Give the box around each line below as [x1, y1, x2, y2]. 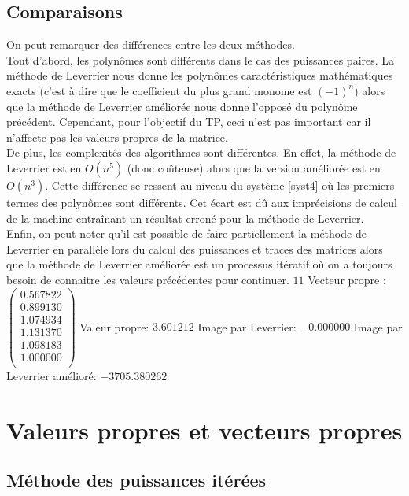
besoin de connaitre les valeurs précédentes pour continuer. [6, 271, 289, 287]
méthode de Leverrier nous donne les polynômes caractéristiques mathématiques [6, 67, 393, 83]
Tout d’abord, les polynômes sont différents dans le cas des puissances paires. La [6, 51, 395, 68]
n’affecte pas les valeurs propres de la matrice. [6, 128, 228, 145]
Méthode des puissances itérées [6, 468, 267, 492]
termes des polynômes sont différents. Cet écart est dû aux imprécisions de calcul [6, 194, 397, 210]
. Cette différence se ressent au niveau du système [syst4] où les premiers [45, 176, 395, 193]
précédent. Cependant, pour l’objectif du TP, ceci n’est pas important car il [6, 113, 371, 130]
